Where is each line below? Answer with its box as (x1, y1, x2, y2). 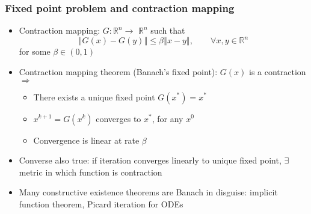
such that (150, 24, 185, 37)
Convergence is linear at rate (33, 133, 140, 146)
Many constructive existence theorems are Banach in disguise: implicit (19, 186, 278, 198)
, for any (152, 112, 183, 124)
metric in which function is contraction (19, 165, 162, 178)
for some (19, 45, 51, 58)
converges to (96, 112, 141, 124)
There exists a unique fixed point (33, 90, 155, 103)
